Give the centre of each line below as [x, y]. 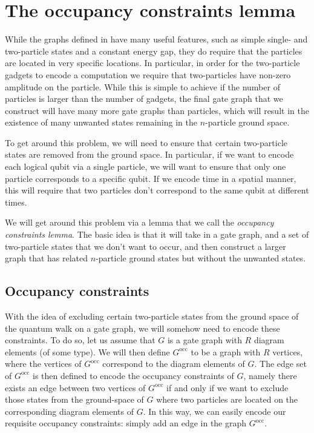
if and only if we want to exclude [227, 387]
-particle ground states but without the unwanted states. [201, 258]
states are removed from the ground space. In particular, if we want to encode [149, 154]
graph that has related [47, 258]
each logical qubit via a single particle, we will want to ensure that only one [146, 166]
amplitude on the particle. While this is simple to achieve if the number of [142, 86]
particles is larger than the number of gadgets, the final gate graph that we [144, 99]
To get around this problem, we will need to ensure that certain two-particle [146, 142]
